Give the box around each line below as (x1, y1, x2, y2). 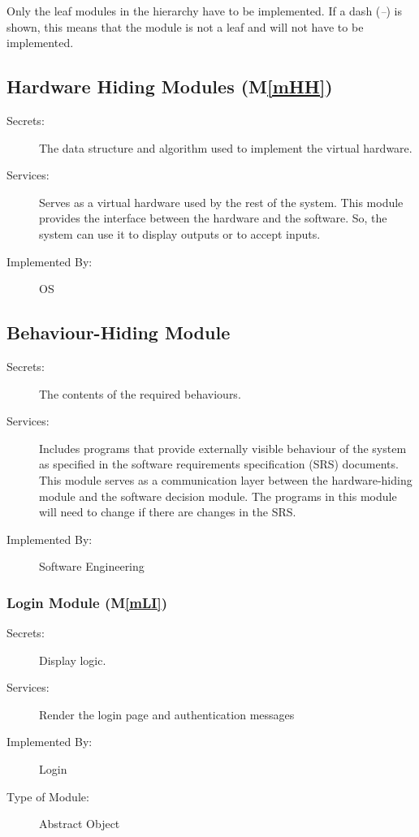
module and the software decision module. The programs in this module (39, 487, 397, 504)
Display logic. (39, 651, 106, 668)
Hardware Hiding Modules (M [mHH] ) (6, 74, 333, 99)
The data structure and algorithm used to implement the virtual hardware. (39, 139, 413, 156)
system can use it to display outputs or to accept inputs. (39, 225, 321, 242)
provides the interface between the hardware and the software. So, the (39, 209, 387, 227)
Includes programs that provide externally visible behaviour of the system (39, 439, 407, 456)
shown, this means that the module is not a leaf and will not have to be (6, 18, 364, 35)
